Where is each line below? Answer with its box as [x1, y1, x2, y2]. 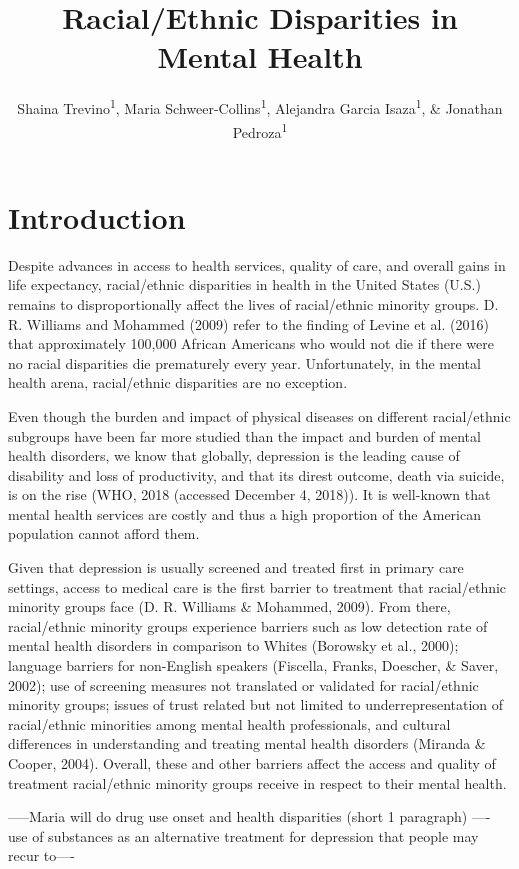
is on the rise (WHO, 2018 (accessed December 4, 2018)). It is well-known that [8, 484, 491, 505]
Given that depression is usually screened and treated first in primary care [8, 557, 464, 578]
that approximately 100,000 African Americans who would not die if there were [8, 333, 494, 354]
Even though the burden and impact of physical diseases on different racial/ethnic [8, 405, 511, 426]
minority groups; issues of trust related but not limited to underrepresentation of [8, 694, 504, 715]
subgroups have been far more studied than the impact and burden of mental [8, 425, 481, 446]
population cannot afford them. [8, 523, 200, 544]
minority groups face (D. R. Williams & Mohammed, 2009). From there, [8, 596, 451, 617]
